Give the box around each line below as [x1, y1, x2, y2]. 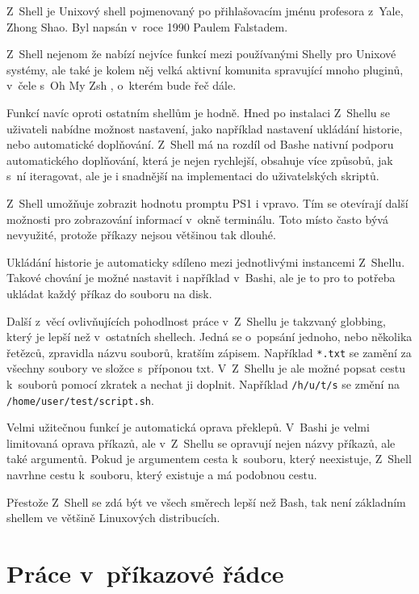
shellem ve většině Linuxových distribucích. [6, 509, 220, 526]
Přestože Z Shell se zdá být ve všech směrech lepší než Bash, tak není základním [6, 493, 406, 510]
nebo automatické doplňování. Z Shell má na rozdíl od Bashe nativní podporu [6, 136, 394, 153]
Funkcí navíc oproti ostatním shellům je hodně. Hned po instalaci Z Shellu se [6, 103, 391, 120]
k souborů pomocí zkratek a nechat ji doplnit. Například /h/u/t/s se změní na [6, 375, 400, 392]
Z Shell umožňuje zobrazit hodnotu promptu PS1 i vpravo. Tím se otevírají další [6, 194, 409, 211]
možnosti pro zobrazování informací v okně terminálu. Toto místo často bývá [6, 210, 388, 227]
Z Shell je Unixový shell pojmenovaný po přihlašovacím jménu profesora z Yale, [6, 2, 404, 19]
